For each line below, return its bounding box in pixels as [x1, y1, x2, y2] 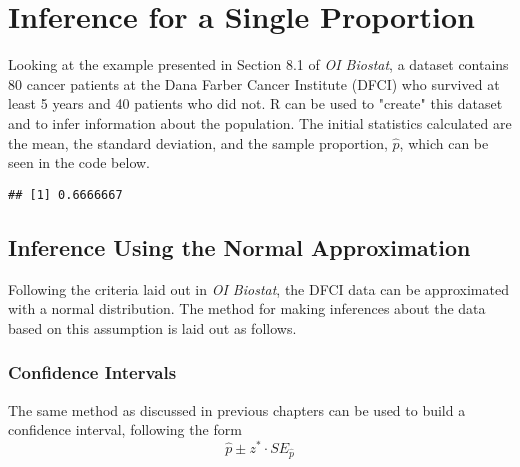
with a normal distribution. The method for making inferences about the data [8, 298, 486, 319]
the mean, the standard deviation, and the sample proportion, [8, 132, 388, 153]
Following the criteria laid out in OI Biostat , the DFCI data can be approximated [8, 278, 509, 299]
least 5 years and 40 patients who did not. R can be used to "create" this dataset [8, 93, 503, 114]
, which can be [399, 132, 489, 153]
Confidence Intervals [8, 360, 177, 385]
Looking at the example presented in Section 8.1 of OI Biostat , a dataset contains [8, 54, 509, 75]
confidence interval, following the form [8, 419, 242, 440]
